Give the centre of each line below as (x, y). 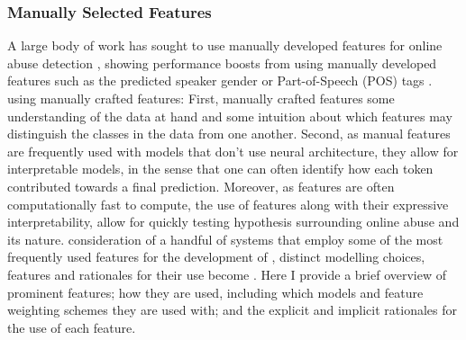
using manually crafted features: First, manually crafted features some (201, 98)
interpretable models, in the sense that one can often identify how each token (220, 169)
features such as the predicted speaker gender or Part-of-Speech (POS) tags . (220, 81)
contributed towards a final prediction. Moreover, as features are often (201, 186)
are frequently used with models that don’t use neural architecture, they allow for (233, 151)
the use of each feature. (72, 327)
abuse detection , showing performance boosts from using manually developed (222, 63)
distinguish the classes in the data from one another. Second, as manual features (229, 134)
